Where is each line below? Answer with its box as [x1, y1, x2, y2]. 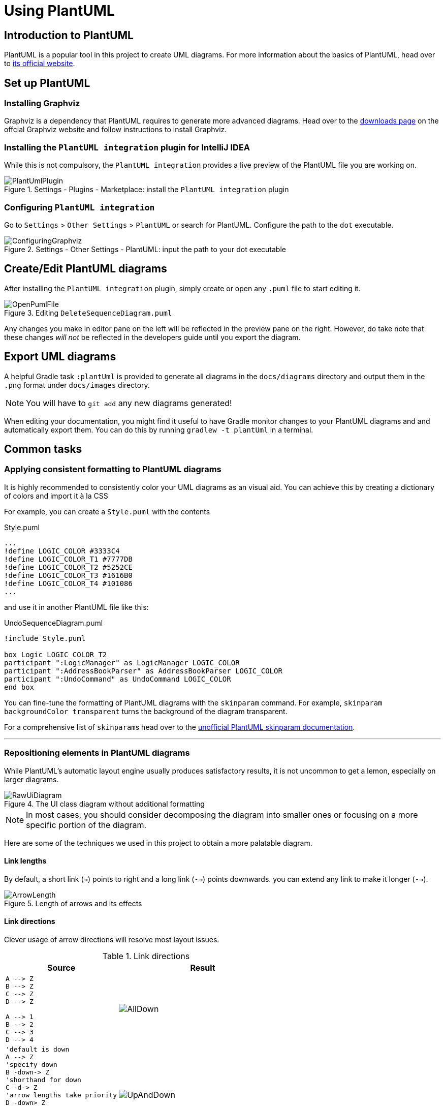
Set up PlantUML [4, 76, 90, 89]
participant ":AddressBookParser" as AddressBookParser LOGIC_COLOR [4, 666, 282, 675]
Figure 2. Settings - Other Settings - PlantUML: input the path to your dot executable [4, 244, 286, 254]
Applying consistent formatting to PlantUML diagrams [4, 464, 221, 475]
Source [47, 962, 76, 973]
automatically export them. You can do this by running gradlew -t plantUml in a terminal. [4, 425, 313, 434]
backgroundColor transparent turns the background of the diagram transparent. [4, 706, 288, 716]
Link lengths [4, 856, 47, 866]
